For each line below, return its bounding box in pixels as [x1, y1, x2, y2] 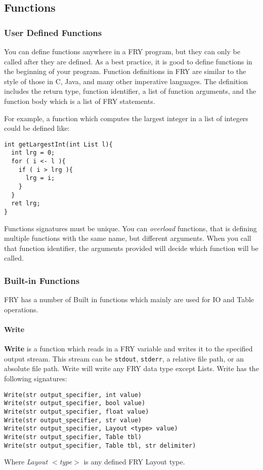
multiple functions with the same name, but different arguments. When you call [4, 233, 251, 243]
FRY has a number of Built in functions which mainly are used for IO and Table [4, 294, 254, 305]
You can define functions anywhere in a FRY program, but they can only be [4, 46, 240, 56]
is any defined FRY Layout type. [83, 456, 185, 467]
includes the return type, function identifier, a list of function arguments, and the [4, 86, 256, 96]
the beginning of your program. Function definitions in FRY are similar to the [4, 66, 246, 77]
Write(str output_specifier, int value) [4, 391, 142, 399]
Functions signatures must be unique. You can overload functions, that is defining [4, 223, 257, 233]
